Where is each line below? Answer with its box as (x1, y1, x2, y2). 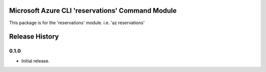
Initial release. (21, 58, 50, 64)
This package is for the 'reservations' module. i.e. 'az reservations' (9, 20, 145, 26)
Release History (9, 33, 59, 41)
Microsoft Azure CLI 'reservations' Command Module (9, 6, 177, 15)
